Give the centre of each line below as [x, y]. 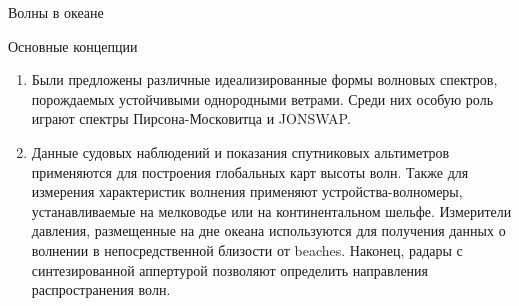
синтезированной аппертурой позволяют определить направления [230, 269]
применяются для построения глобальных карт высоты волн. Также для [250, 171]
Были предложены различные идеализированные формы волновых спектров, [264, 79]
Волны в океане [56, 12]
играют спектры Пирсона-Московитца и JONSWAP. [191, 118]
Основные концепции [73, 45]
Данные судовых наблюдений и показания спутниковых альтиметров [240, 151]
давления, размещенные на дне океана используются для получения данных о [268, 230]
